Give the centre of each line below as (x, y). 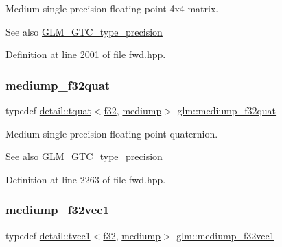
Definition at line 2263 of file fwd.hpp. (86, 179)
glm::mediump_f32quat (227, 110)
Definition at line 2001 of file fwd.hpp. (86, 54)
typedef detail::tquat (48, 110)
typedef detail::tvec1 (48, 235)
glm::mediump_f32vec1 (225, 235)
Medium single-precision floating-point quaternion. (112, 133)
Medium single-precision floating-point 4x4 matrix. (112, 8)
